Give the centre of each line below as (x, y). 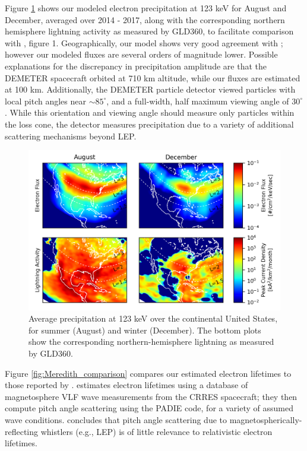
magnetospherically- (266, 420)
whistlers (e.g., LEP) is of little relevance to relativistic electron (156, 431)
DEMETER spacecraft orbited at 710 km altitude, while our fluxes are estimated (153, 77)
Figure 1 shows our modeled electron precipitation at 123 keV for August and (146, 8)
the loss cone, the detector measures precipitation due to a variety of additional (149, 124)
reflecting (22, 431)
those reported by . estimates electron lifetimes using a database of (126, 385)
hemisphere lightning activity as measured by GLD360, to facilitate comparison (149, 31)
